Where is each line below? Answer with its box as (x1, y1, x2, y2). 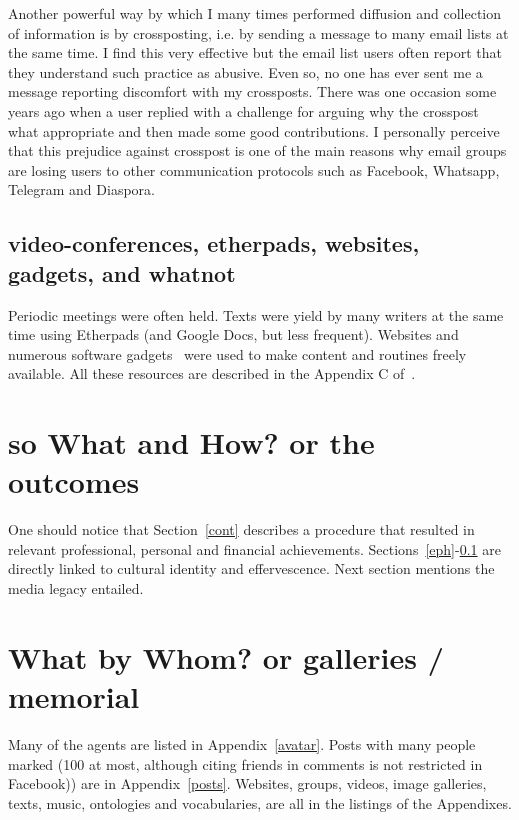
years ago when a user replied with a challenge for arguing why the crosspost (8, 100, 479, 121)
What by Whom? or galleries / (8, 636, 444, 677)
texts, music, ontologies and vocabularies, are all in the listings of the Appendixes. (8, 792, 512, 813)
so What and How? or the (8, 422, 375, 463)
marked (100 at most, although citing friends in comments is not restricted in (8, 753, 483, 774)
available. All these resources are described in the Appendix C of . (8, 363, 416, 384)
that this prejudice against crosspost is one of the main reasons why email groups (8, 140, 507, 161)
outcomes (8, 461, 140, 502)
